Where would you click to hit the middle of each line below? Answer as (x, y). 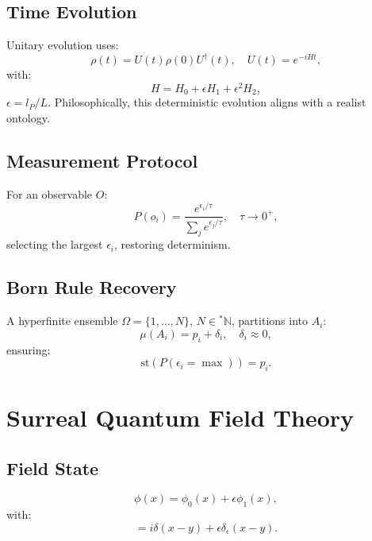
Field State (53, 468)
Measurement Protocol (102, 160)
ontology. (28, 118)
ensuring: (29, 349)
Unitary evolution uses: (63, 45)
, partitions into (269, 321)
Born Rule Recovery (92, 287)
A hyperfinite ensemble (62, 321)
